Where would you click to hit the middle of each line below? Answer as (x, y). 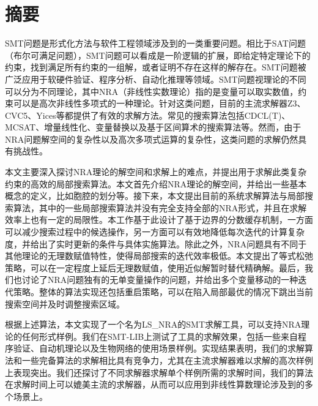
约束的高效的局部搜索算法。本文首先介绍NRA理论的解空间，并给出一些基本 (156, 183)
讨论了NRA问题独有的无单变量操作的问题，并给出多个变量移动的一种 (160, 280)
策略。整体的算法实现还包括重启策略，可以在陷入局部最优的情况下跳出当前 (163, 291)
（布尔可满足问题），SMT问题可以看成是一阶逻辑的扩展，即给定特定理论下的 (158, 55)
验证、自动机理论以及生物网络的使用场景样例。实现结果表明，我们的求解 (159, 348)
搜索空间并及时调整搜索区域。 (65, 303)
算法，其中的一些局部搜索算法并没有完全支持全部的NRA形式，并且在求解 (160, 207)
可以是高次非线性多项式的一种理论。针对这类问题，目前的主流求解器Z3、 (159, 103)
